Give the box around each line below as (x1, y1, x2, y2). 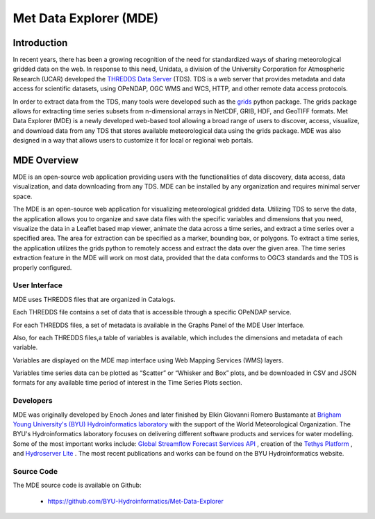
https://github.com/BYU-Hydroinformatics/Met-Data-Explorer (47, 497, 224, 505)
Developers (12, 396, 53, 406)
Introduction (12, 37, 68, 49)
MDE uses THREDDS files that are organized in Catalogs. (12, 295, 176, 303)
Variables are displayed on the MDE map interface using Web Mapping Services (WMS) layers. (12, 356, 284, 365)
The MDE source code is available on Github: (12, 481, 142, 490)
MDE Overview (12, 154, 79, 166)
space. (12, 192, 33, 200)
